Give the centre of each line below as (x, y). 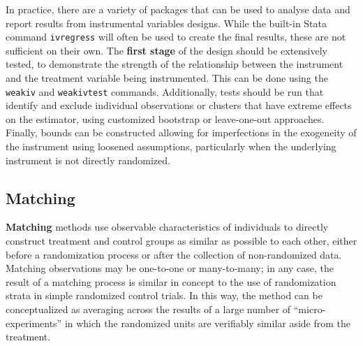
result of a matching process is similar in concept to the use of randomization (171, 281)
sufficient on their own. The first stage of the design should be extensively (166, 50)
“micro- (310, 309)
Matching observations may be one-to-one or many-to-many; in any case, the (170, 268)
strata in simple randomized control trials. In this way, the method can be (164, 295)
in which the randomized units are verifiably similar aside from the (208, 323)
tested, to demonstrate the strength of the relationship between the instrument (175, 64)
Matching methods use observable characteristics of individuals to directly (167, 227)
